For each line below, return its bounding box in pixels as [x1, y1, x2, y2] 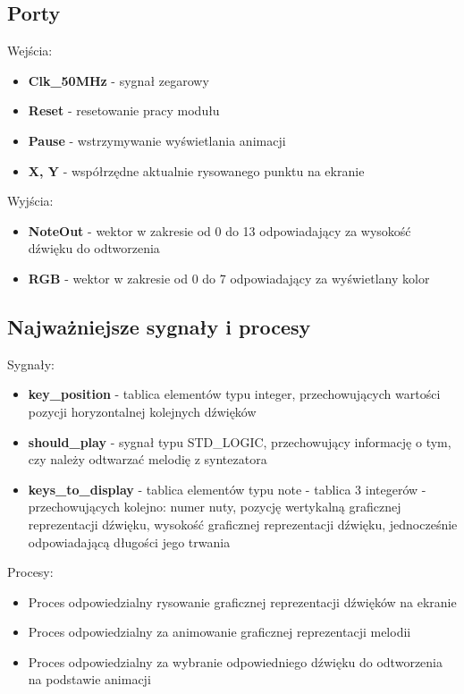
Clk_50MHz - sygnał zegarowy [28, 71, 209, 89]
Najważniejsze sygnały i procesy [7, 312, 311, 340]
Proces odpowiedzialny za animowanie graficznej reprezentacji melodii [28, 622, 411, 641]
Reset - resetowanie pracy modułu [28, 101, 220, 120]
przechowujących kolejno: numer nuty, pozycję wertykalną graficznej [28, 497, 401, 516]
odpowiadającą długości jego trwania [28, 532, 231, 551]
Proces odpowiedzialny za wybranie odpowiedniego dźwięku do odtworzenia [28, 652, 443, 671]
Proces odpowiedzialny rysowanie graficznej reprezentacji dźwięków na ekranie [28, 592, 457, 611]
